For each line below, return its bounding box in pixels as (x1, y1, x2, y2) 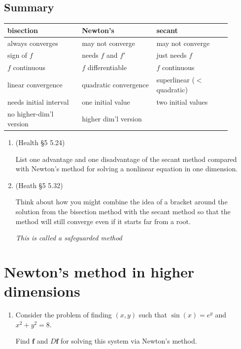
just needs (156, 50, 187, 60)
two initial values (156, 96, 208, 107)
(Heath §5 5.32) (15, 180, 63, 190)
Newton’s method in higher (4, 261, 195, 281)
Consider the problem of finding (15, 310, 112, 320)
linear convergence (7, 79, 63, 89)
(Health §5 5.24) (15, 137, 65, 148)
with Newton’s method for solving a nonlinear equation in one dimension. (15, 163, 238, 174)
